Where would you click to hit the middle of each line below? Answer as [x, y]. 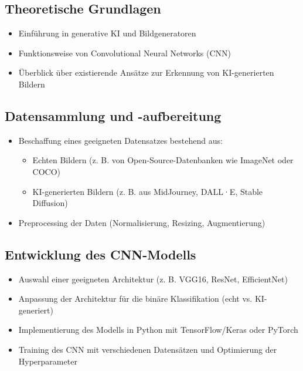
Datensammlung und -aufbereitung [113, 115]
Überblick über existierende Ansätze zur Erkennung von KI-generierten [146, 72]
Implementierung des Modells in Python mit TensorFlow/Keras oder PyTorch [158, 330]
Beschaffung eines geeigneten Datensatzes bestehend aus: [120, 140]
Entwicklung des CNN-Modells [101, 254]
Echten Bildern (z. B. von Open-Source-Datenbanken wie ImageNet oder [163, 160]
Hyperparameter [48, 361]
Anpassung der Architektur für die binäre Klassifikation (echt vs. [135, 299]
